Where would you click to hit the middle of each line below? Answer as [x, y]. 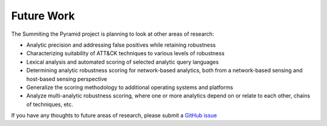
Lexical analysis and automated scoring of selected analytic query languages [123, 62]
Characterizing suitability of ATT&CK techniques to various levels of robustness [125, 53]
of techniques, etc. [50, 104]
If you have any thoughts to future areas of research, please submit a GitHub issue [114, 116]
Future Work [43, 16]
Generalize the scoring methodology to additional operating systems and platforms [130, 87]
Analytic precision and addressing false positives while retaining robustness [121, 45]
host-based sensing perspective [67, 79]
